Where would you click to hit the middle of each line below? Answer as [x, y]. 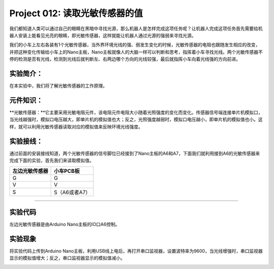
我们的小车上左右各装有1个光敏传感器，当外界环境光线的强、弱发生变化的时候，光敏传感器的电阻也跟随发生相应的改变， [135, 45]
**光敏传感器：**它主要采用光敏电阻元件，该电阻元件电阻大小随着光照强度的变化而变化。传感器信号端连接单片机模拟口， [136, 112]
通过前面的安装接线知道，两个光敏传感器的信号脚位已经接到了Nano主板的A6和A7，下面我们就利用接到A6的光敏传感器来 [135, 153]
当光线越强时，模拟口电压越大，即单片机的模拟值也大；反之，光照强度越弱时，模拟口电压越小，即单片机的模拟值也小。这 [136, 119]
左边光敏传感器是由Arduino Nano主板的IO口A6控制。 [65, 224]
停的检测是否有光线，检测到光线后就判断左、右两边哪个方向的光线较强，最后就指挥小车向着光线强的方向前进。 [125, 59]
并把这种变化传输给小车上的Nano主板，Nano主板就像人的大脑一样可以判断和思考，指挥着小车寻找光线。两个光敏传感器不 [136, 52]
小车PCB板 [67, 171]
